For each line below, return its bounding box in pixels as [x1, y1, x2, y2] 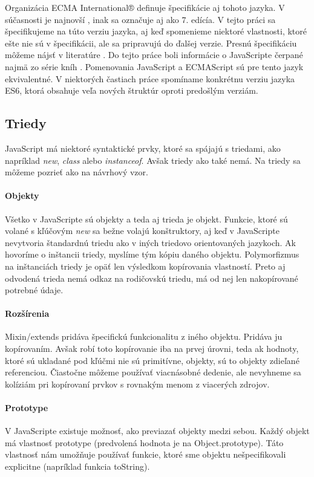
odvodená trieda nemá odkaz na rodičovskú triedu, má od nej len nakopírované [5, 271, 298, 284]
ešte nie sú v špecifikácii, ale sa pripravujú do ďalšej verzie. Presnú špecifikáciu [5, 36, 297, 49]
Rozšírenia [5, 307, 50, 320]
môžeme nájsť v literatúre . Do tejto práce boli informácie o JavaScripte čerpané [5, 48, 303, 61]
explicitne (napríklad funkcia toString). [5, 460, 150, 473]
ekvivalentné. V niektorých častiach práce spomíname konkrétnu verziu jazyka [5, 72, 295, 85]
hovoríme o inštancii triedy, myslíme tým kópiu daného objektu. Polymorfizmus [5, 248, 299, 261]
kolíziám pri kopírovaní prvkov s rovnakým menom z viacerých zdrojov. [5, 377, 270, 390]
